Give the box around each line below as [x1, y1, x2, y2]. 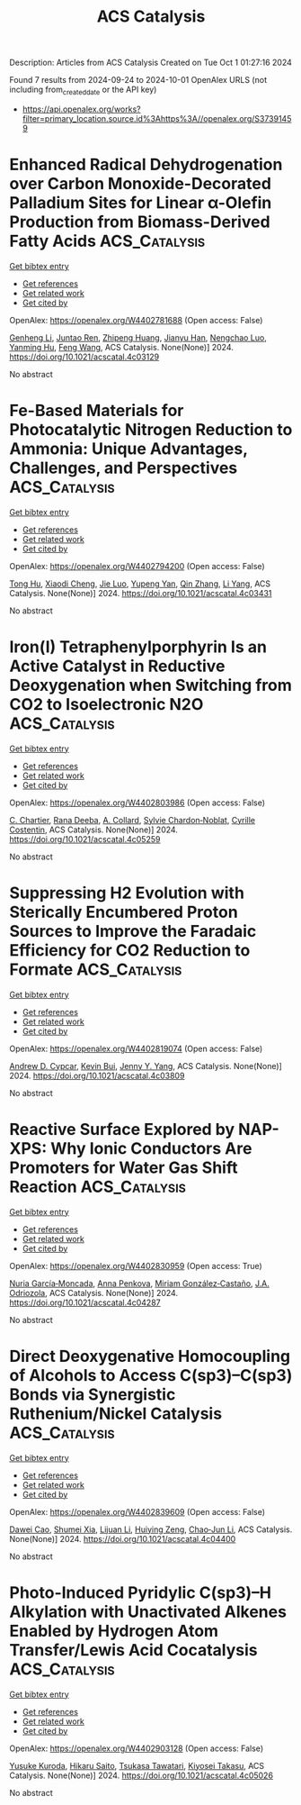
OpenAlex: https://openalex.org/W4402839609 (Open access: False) [9, 1506, 266, 1517]
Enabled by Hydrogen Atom [9, 1620, 218, 1641]
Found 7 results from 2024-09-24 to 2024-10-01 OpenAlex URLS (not [9, 75, 268, 86]
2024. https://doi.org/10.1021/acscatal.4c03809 [9, 1070, 185, 1081]
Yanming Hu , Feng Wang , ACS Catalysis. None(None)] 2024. [9, 341, 234, 352]
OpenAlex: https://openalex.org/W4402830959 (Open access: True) [9, 1260, 262, 1271]
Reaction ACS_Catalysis [9, 1176, 187, 1197]
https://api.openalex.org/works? [22, 104, 141, 114]
